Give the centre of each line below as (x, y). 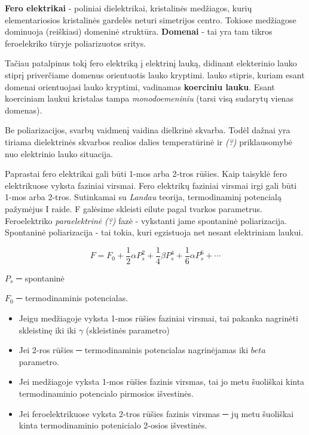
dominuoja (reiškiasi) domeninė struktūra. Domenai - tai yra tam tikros (139, 31)
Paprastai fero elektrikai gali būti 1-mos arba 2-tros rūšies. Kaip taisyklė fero (146, 174)
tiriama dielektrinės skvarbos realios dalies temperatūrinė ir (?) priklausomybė (149, 141)
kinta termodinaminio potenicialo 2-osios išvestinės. (113, 425)
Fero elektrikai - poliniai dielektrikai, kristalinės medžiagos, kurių (129, 8)
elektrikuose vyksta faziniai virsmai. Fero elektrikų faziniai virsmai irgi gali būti (151, 185)
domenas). (24, 110)
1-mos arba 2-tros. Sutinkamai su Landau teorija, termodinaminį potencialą (143, 197)
